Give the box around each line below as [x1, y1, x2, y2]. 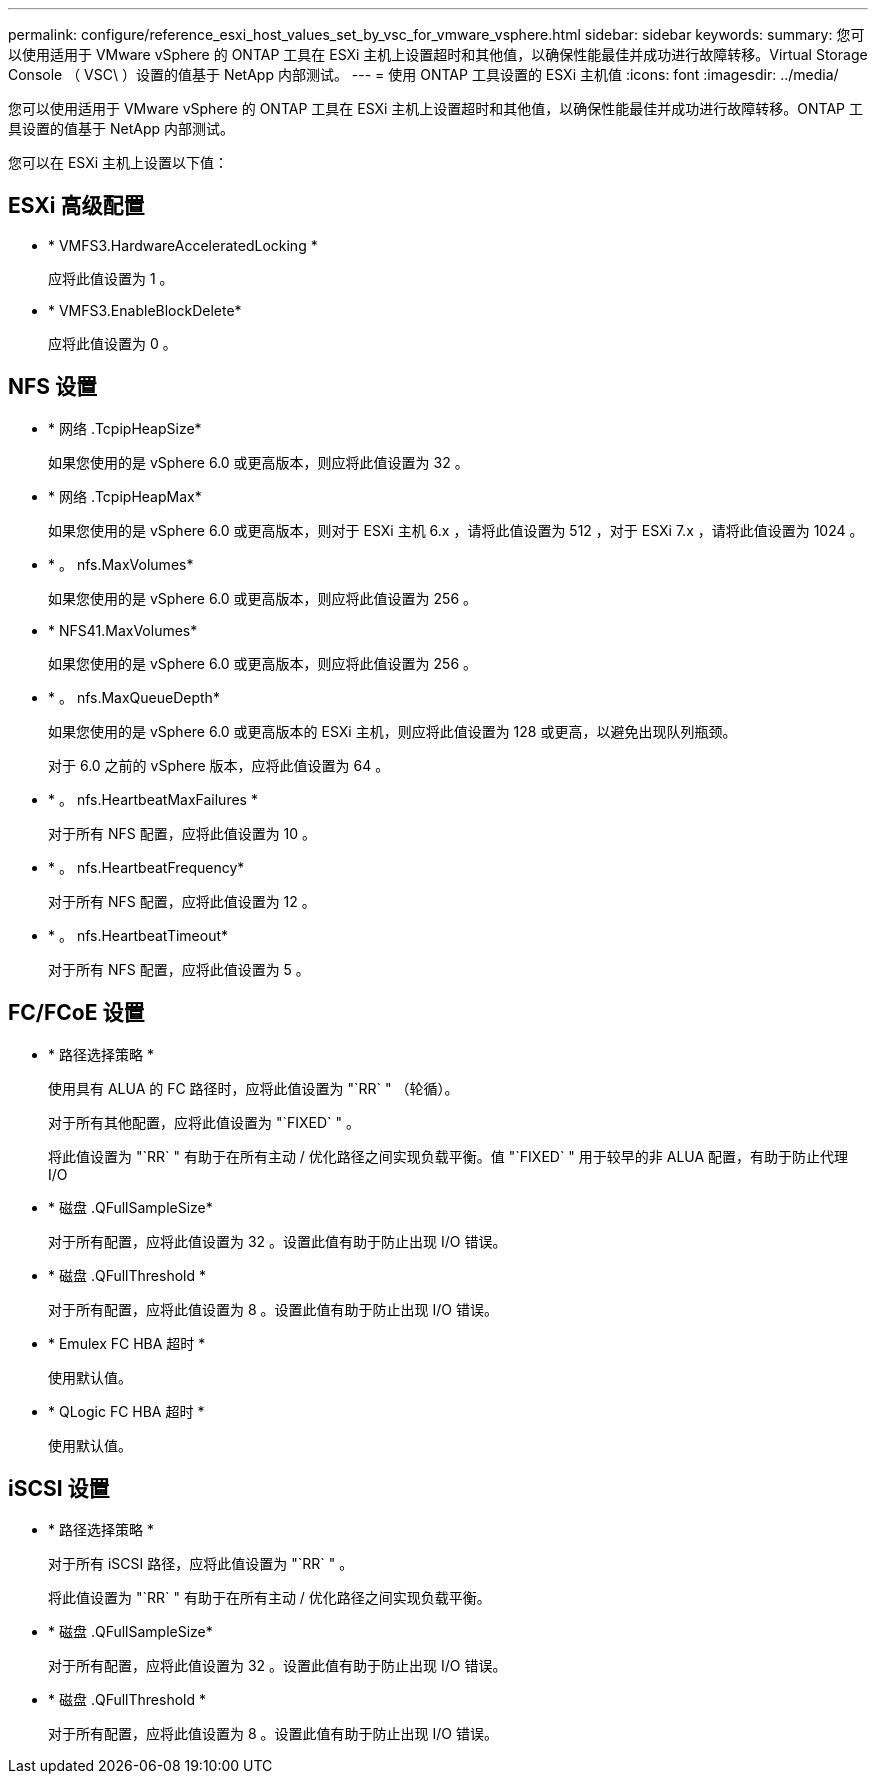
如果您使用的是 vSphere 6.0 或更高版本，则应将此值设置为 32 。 [48, 453, 469, 471]
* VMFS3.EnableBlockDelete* [48, 301, 242, 319]
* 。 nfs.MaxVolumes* [48, 555, 194, 573]
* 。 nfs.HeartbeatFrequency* [48, 858, 245, 876]
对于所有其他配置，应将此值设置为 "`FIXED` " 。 [48, 1113, 360, 1131]
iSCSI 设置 [8, 1475, 110, 1501]
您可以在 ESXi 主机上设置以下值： [8, 154, 229, 171]
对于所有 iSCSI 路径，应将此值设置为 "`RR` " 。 [48, 1555, 354, 1573]
